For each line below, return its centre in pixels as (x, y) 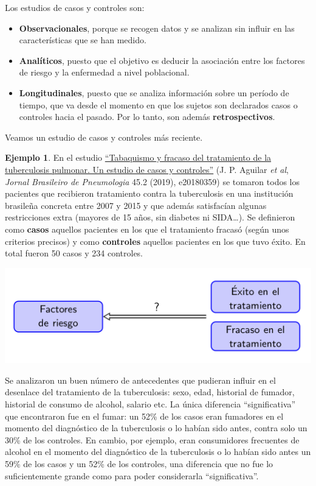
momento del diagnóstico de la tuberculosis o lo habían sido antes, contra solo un (156, 428)
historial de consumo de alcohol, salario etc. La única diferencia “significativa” (150, 403)
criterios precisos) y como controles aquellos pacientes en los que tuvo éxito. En (155, 241)
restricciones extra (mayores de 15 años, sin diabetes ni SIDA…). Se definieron (150, 217)
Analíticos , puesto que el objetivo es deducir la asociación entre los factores (162, 60)
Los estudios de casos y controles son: (75, 7)
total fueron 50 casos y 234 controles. (74, 253)
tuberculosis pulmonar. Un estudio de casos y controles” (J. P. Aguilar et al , (147, 169)
